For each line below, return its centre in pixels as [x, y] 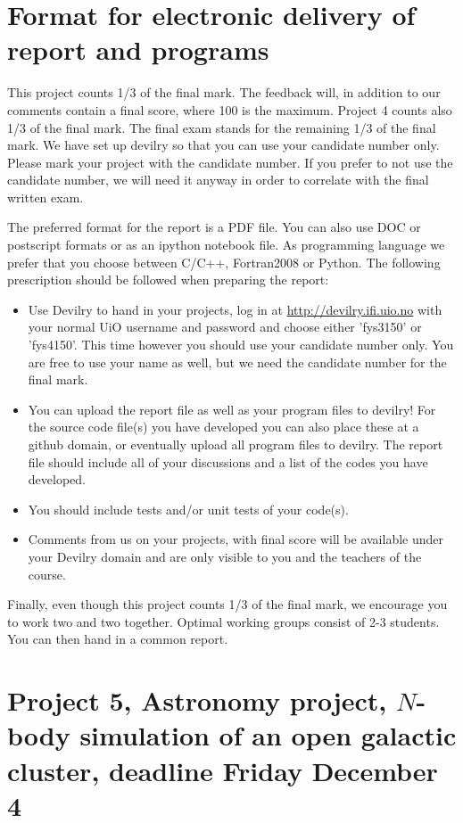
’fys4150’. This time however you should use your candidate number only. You [241, 345]
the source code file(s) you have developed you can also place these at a [223, 427]
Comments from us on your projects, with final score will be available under [236, 539]
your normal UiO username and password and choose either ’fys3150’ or [225, 327]
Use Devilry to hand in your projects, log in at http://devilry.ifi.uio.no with [235, 309]
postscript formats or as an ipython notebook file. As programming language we [226, 245]
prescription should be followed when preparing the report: [168, 280]
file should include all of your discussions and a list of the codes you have [228, 461]
